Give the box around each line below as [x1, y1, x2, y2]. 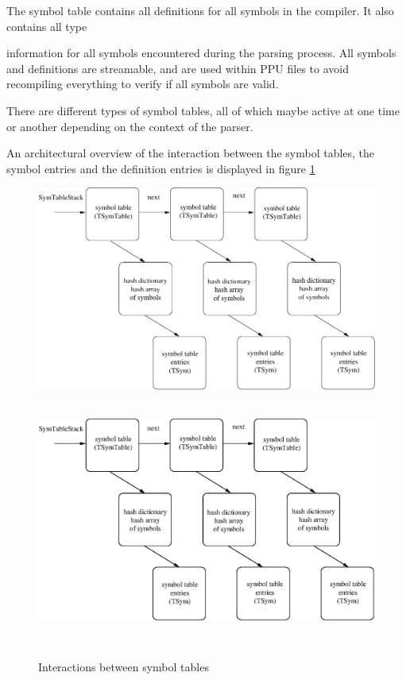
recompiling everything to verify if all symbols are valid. [6, 75, 279, 92]
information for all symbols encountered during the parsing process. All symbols [6, 44, 396, 61]
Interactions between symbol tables [38, 659, 209, 675]
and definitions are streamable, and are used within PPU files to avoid [6, 60, 349, 76]
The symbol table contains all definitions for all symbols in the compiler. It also [6, 2, 394, 18]
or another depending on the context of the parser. [6, 118, 253, 134]
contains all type [6, 17, 87, 34]
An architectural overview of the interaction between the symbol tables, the [6, 145, 375, 161]
